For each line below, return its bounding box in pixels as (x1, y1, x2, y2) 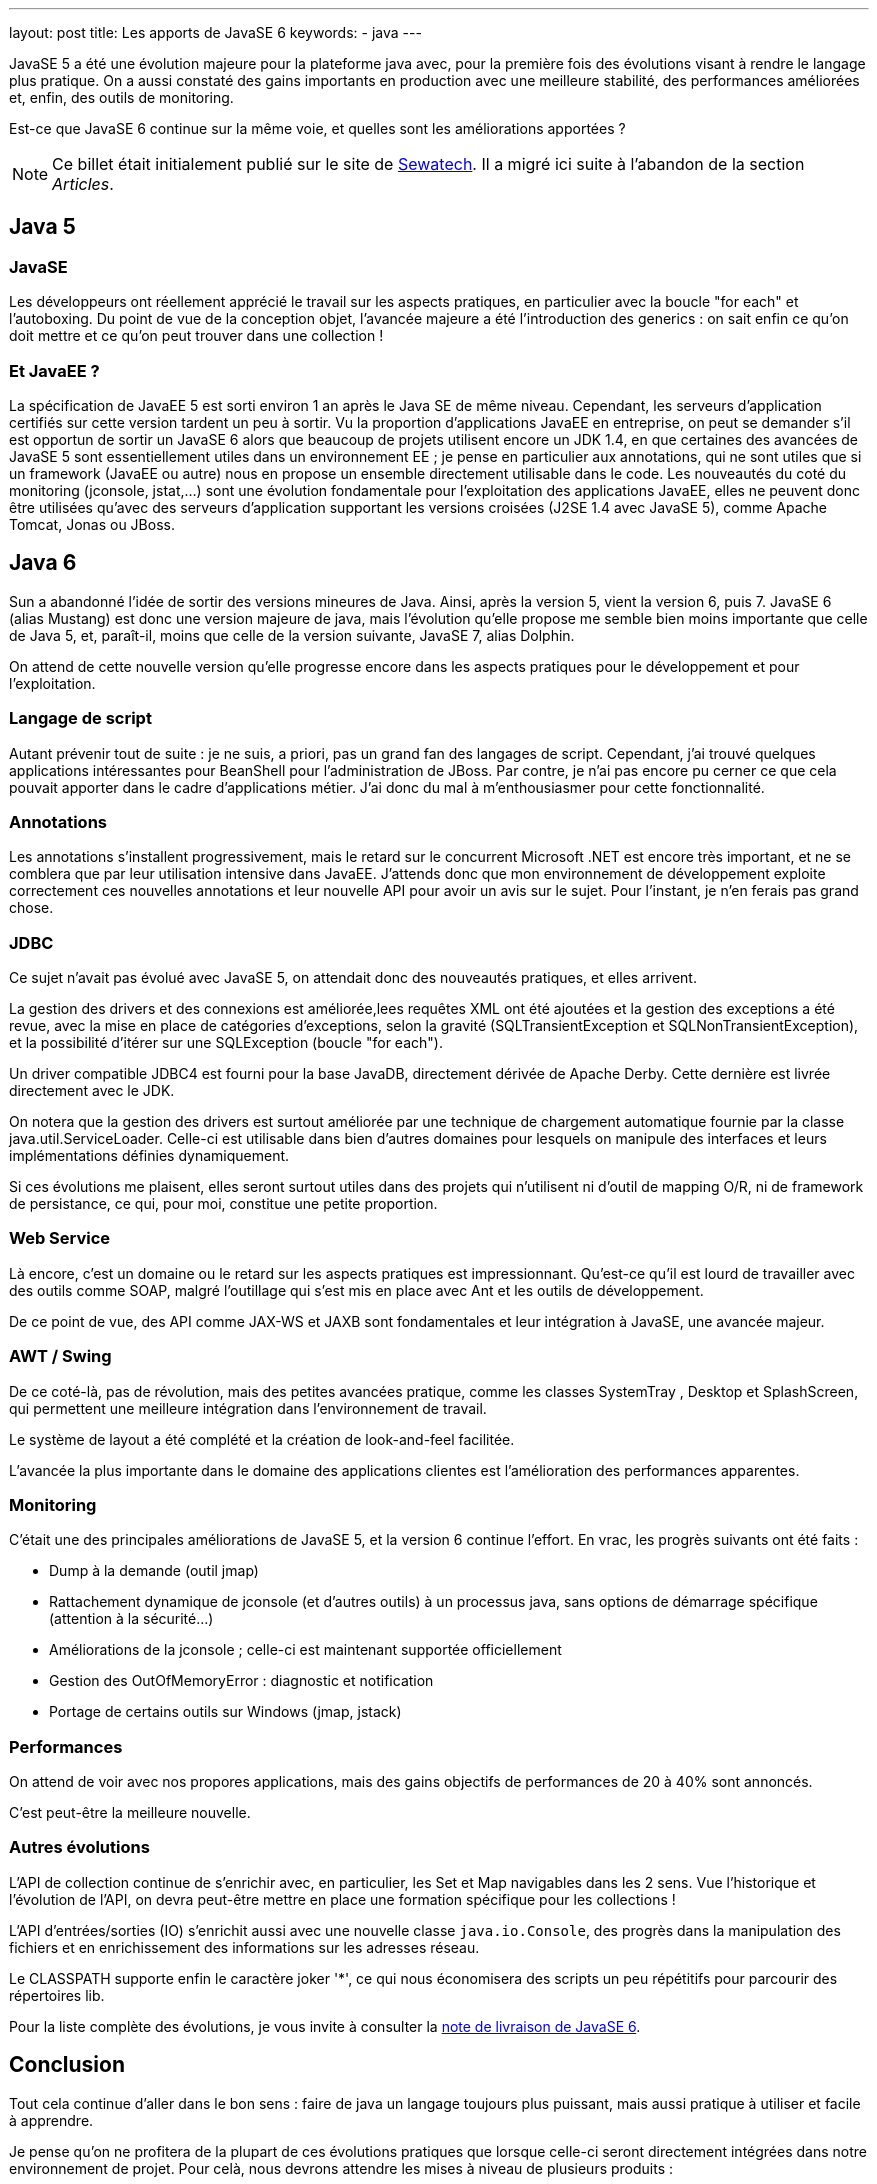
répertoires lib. (9, 1986, 105, 2004)
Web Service (9, 1228, 111, 1249)
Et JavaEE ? (9, 360, 100, 381)
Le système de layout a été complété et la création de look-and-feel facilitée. (9, 1430, 515, 1448)
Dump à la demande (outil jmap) (49, 1562, 259, 1580)
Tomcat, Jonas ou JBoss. (9, 515, 175, 533)
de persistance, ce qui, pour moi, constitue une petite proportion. (9, 1195, 438, 1213)
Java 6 (9, 550, 77, 576)
